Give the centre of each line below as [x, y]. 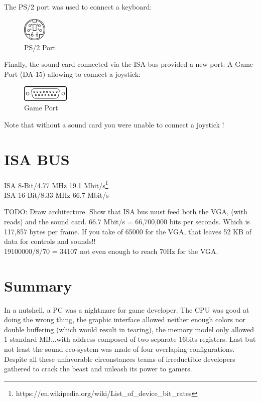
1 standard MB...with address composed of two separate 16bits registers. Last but [130, 339]
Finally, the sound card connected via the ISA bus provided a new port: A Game [129, 64]
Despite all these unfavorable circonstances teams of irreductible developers [120, 359]
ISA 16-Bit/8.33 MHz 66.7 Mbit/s [56, 194]
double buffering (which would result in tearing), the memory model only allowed [129, 329]
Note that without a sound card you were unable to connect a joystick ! [114, 124]
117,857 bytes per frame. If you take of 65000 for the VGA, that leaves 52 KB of [128, 231]
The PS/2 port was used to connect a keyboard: [78, 7]
